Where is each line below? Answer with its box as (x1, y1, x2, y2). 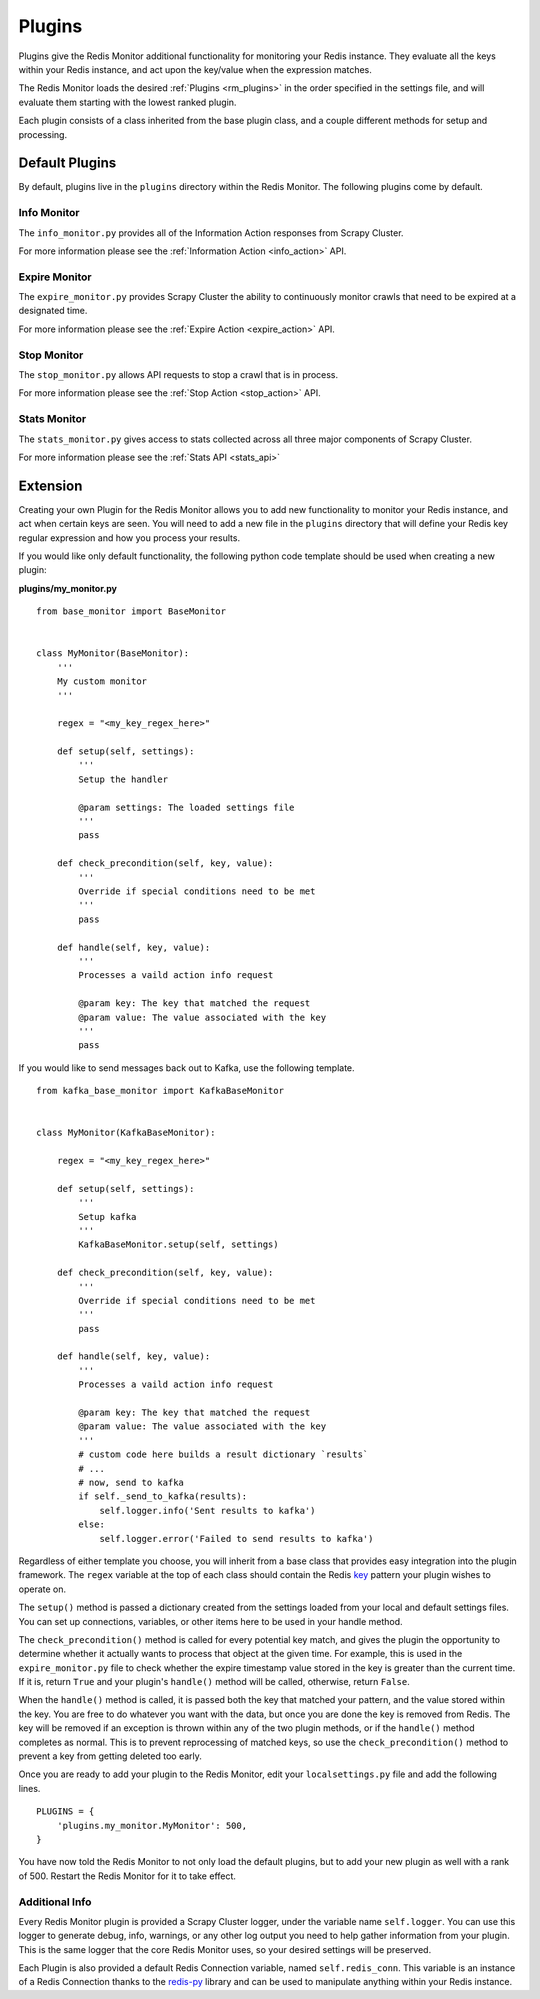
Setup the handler (78, 773, 169, 785)
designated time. (18, 305, 88, 317)
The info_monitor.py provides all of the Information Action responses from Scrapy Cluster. (18, 226, 404, 239)
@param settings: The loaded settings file (78, 801, 295, 813)
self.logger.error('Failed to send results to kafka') (99, 1533, 374, 1544)
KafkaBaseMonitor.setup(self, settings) (78, 1239, 279, 1250)
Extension (18, 477, 83, 494)
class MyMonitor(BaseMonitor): (36, 648, 190, 659)
